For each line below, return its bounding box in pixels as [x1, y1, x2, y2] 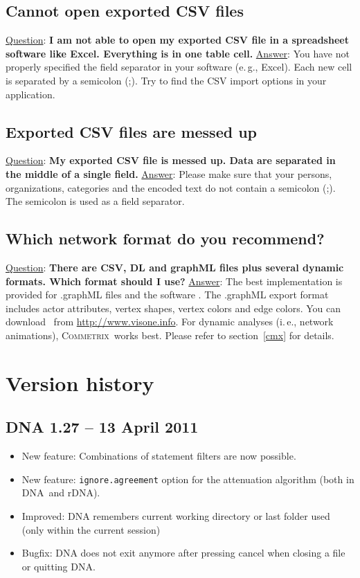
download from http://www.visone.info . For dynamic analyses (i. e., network [6, 314, 334, 329]
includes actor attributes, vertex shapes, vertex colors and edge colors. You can [6, 300, 341, 315]
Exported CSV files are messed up [6, 120, 258, 142]
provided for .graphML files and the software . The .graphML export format [6, 287, 329, 302]
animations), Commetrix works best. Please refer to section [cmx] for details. [6, 327, 334, 342]
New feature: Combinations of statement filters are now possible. [21, 449, 296, 463]
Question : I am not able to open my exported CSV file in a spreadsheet [6, 33, 349, 47]
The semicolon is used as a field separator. [6, 194, 185, 208]
